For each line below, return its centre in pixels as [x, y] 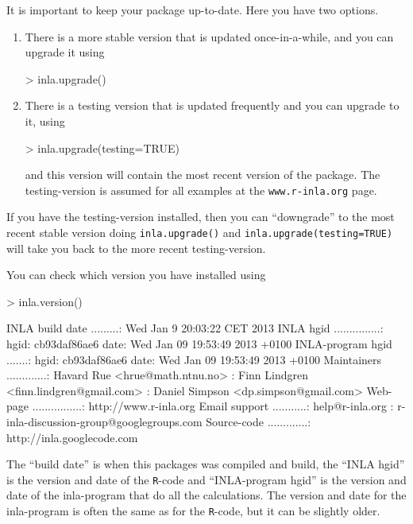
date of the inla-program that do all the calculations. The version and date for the [206, 495]
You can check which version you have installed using [136, 275]
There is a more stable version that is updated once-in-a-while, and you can [209, 36]
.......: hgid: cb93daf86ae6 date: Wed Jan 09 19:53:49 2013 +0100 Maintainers [194, 359]
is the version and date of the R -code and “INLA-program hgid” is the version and [206, 479]
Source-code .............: [259, 421]
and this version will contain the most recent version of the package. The [203, 175]
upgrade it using [65, 52]
